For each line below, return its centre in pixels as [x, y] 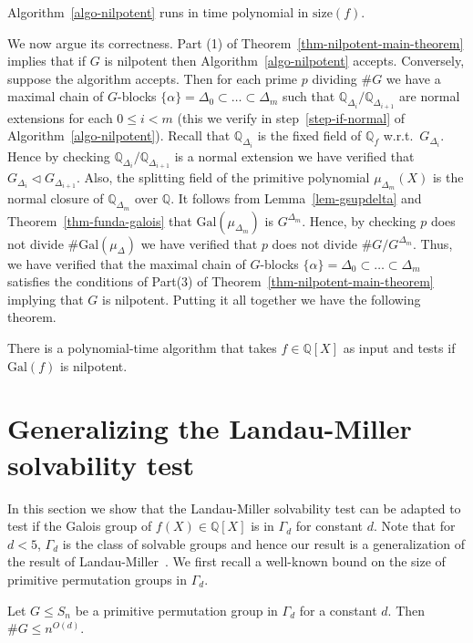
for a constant [338, 610]
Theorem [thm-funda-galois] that [100, 220]
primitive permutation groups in [98, 579]
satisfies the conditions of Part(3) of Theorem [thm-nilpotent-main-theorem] [221, 281]
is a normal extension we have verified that [294, 156]
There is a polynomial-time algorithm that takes [142, 348]
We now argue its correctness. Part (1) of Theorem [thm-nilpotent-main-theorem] [236, 42]
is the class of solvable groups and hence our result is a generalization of [263, 543]
